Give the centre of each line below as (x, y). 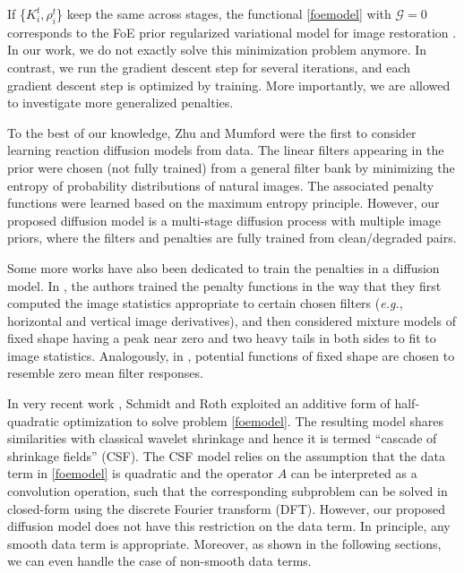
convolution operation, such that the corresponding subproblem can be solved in (228, 491)
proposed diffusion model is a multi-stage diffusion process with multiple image (224, 220)
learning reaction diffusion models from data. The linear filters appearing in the (226, 150)
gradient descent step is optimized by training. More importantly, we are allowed (229, 85)
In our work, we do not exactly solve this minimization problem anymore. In (217, 50)
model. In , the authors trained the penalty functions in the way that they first (224, 285)
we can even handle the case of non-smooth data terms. (159, 561)
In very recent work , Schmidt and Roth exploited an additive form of (199, 403)
